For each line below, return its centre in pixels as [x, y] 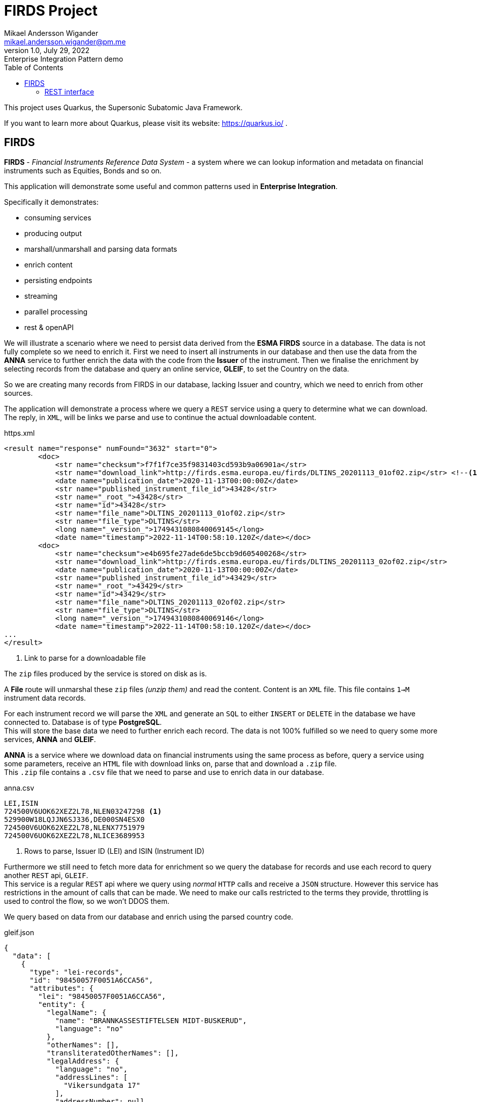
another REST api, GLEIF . [46, 875]
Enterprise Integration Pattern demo [64, 59]
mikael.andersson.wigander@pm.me [65, 41]
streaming [41, 296]
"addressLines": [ [91, 1077]
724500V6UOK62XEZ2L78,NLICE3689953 [75, 835]
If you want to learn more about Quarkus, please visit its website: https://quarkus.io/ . [146, 123]
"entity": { [62, 1004]
